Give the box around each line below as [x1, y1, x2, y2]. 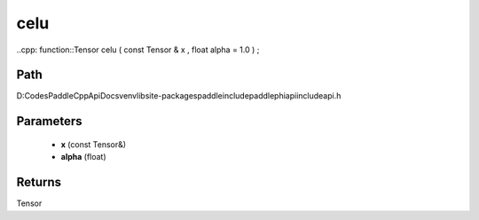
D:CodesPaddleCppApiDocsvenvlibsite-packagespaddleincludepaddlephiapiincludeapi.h [16, 90, 342, 101]
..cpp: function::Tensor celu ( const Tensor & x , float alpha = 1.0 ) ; [16, 44, 260, 55]
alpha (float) [60, 152, 106, 162]
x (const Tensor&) [60, 138, 127, 150]
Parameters [16, 114, 82, 129]
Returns [16, 175, 62, 190]
